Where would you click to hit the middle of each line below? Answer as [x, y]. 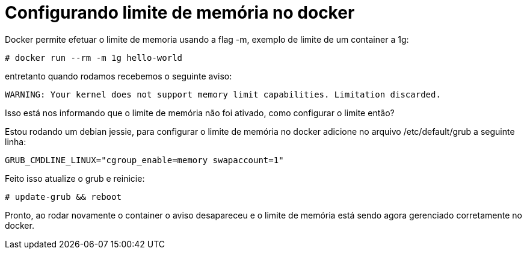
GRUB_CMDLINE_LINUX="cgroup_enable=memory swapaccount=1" [144, 160]
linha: [16, 141]
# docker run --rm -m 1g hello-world [94, 57]
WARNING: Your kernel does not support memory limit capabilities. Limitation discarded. [223, 94]
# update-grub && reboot [63, 197]
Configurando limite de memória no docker [180, 13]
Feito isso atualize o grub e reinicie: [75, 178]
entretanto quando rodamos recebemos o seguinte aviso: [119, 76]
